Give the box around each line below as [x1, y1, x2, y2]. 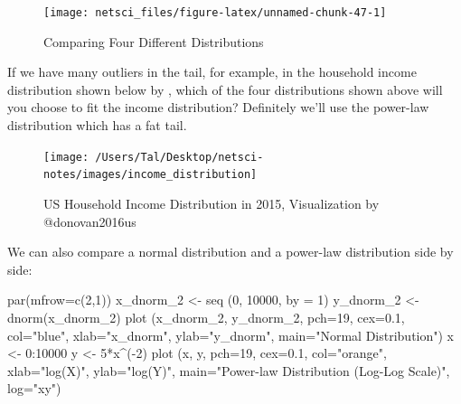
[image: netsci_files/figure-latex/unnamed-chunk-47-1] [43, 6, 387, 19]
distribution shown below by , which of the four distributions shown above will [7, 80, 443, 99]
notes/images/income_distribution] [43, 168, 258, 182]
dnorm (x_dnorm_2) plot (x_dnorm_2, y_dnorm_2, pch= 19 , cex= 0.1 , [7, 307, 405, 326]
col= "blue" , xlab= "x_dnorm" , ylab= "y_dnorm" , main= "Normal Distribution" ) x [7, 325, 454, 344]
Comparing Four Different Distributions [43, 32, 264, 51]
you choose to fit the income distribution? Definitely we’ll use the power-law [7, 98, 429, 117]
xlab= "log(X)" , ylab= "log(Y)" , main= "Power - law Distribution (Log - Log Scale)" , [7, 361, 450, 380]
